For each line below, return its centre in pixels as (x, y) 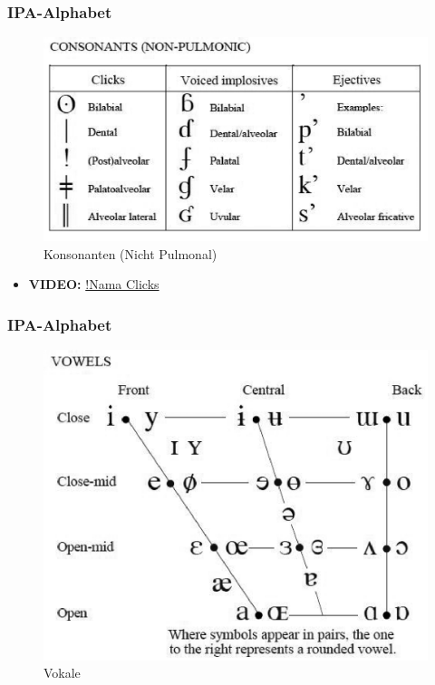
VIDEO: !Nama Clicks (94, 284)
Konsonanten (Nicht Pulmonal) (130, 253)
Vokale (62, 673)
